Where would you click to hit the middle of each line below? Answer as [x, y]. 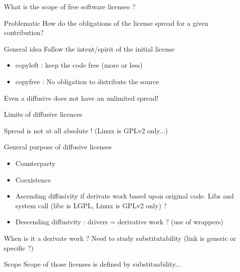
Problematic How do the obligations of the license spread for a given [106, 23]
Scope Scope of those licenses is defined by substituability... [92, 264]
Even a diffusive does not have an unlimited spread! [81, 98]
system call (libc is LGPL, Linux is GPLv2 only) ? [91, 205]
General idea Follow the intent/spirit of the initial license [89, 48]
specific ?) [19, 247]
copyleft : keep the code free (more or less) [79, 65]
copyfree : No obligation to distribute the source [87, 81]
